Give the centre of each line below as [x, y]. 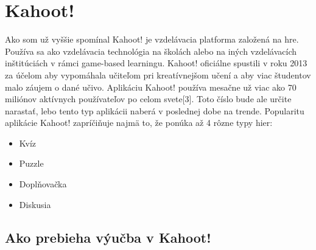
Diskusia [35, 204]
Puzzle [31, 163]
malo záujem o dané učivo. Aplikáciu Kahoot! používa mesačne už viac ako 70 [151, 87]
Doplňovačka [43, 184]
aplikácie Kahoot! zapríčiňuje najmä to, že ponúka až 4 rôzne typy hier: [139, 123]
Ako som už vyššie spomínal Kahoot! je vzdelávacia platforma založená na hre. [152, 39]
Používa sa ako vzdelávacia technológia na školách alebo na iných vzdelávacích [151, 51]
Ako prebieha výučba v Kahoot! [108, 237]
